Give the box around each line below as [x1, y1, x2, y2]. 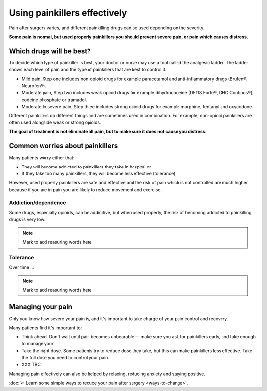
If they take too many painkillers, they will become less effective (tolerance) [21, 171, 176, 177]
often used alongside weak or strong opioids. [9, 119, 101, 125]
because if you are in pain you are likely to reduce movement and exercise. [9, 186, 162, 193]
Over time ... [9, 264, 35, 270]
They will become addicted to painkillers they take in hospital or [21, 164, 151, 169]
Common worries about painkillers [9, 142, 118, 150]
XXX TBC [21, 362, 41, 368]
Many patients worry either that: [9, 155, 75, 161]
